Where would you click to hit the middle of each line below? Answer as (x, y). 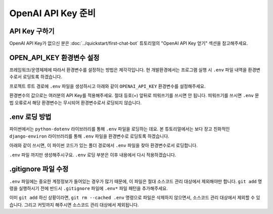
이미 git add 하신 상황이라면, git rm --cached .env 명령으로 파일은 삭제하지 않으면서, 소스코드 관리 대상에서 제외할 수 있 (135, 198)
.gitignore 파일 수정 (39, 169)
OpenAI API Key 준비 (53, 13)
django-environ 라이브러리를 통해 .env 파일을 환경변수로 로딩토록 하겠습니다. (89, 136)
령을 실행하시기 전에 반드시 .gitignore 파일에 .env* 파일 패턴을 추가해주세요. (88, 188)
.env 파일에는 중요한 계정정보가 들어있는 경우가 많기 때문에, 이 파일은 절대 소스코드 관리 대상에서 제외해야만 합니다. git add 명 (136, 181)
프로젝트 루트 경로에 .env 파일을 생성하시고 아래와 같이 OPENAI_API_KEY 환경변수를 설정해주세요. (107, 86)
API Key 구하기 (32, 31)
